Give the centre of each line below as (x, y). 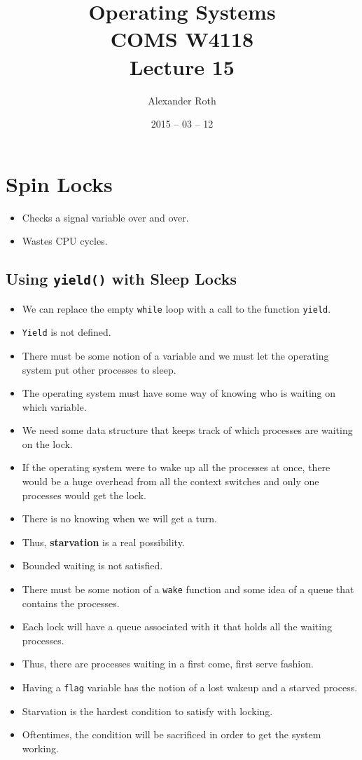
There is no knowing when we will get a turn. (119, 518)
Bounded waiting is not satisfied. (92, 565)
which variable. (54, 406)
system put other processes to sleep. (99, 369)
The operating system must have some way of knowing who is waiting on (179, 393)
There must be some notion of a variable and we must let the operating (175, 355)
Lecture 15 (182, 66)
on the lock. (47, 443)
